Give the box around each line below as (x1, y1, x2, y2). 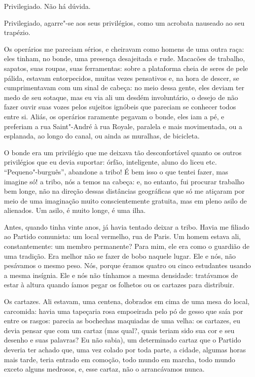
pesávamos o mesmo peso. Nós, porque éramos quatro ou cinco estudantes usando (4, 260, 251, 271)
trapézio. (4, 27, 31, 37)
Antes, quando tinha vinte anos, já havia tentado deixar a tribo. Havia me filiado (4, 221, 250, 232)
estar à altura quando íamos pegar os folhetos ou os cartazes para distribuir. (4, 279, 235, 290)
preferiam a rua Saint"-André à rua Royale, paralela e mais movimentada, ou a (4, 121, 242, 131)
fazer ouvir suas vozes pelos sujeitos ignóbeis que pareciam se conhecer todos (4, 102, 236, 112)
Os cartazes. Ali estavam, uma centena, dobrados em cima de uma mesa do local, (4, 296, 250, 307)
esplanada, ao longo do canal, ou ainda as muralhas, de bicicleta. (4, 131, 200, 141)
